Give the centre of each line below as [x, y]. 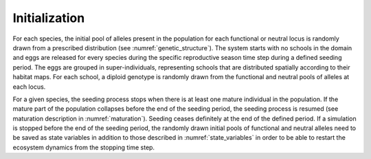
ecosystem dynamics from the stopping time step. [83, 147]
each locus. [29, 87]
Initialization [49, 18]
